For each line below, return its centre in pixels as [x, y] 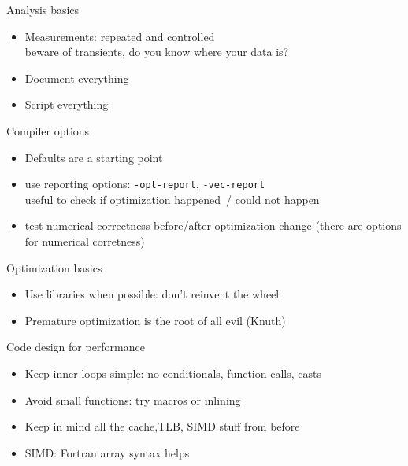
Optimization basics [54, 267]
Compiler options [48, 130]
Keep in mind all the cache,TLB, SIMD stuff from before [162, 426]
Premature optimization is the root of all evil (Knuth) [155, 320]
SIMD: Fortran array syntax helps [107, 452]
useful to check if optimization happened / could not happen [172, 199]
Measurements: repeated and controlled [120, 36]
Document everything [77, 78]
